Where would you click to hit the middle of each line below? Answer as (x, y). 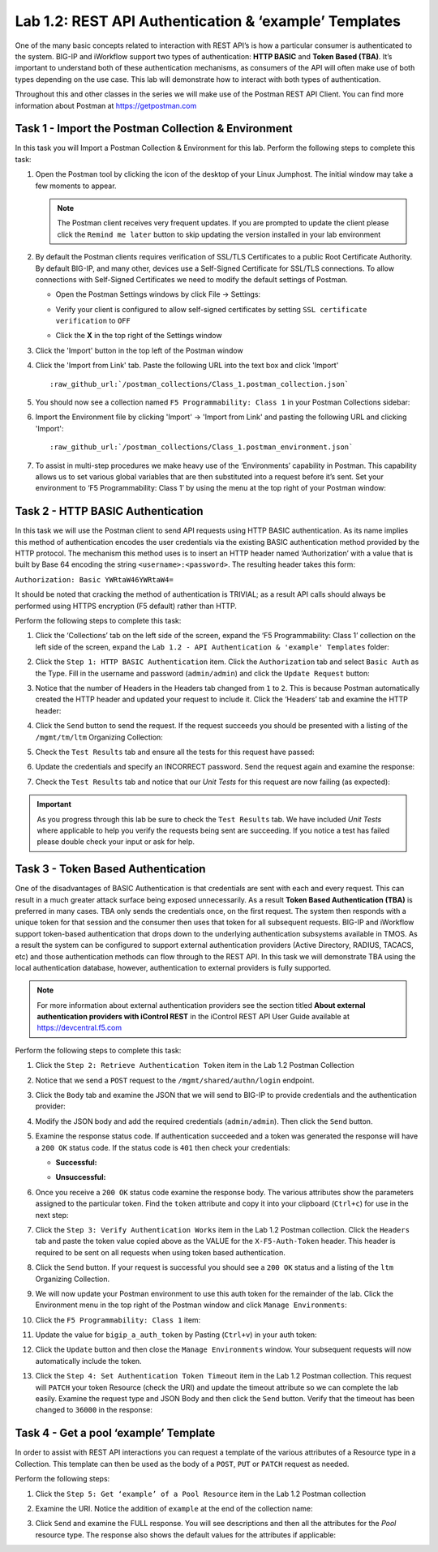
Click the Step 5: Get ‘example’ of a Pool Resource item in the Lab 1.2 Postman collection (201, 1494)
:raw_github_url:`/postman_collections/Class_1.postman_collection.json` (200, 384)
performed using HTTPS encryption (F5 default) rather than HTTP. (126, 606)
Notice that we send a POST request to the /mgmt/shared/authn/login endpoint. (175, 1080)
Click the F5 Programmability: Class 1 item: (118, 1320)
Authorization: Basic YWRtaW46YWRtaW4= (94, 579)
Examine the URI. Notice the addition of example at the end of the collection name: (174, 1508)
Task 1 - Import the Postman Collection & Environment (154, 129)
